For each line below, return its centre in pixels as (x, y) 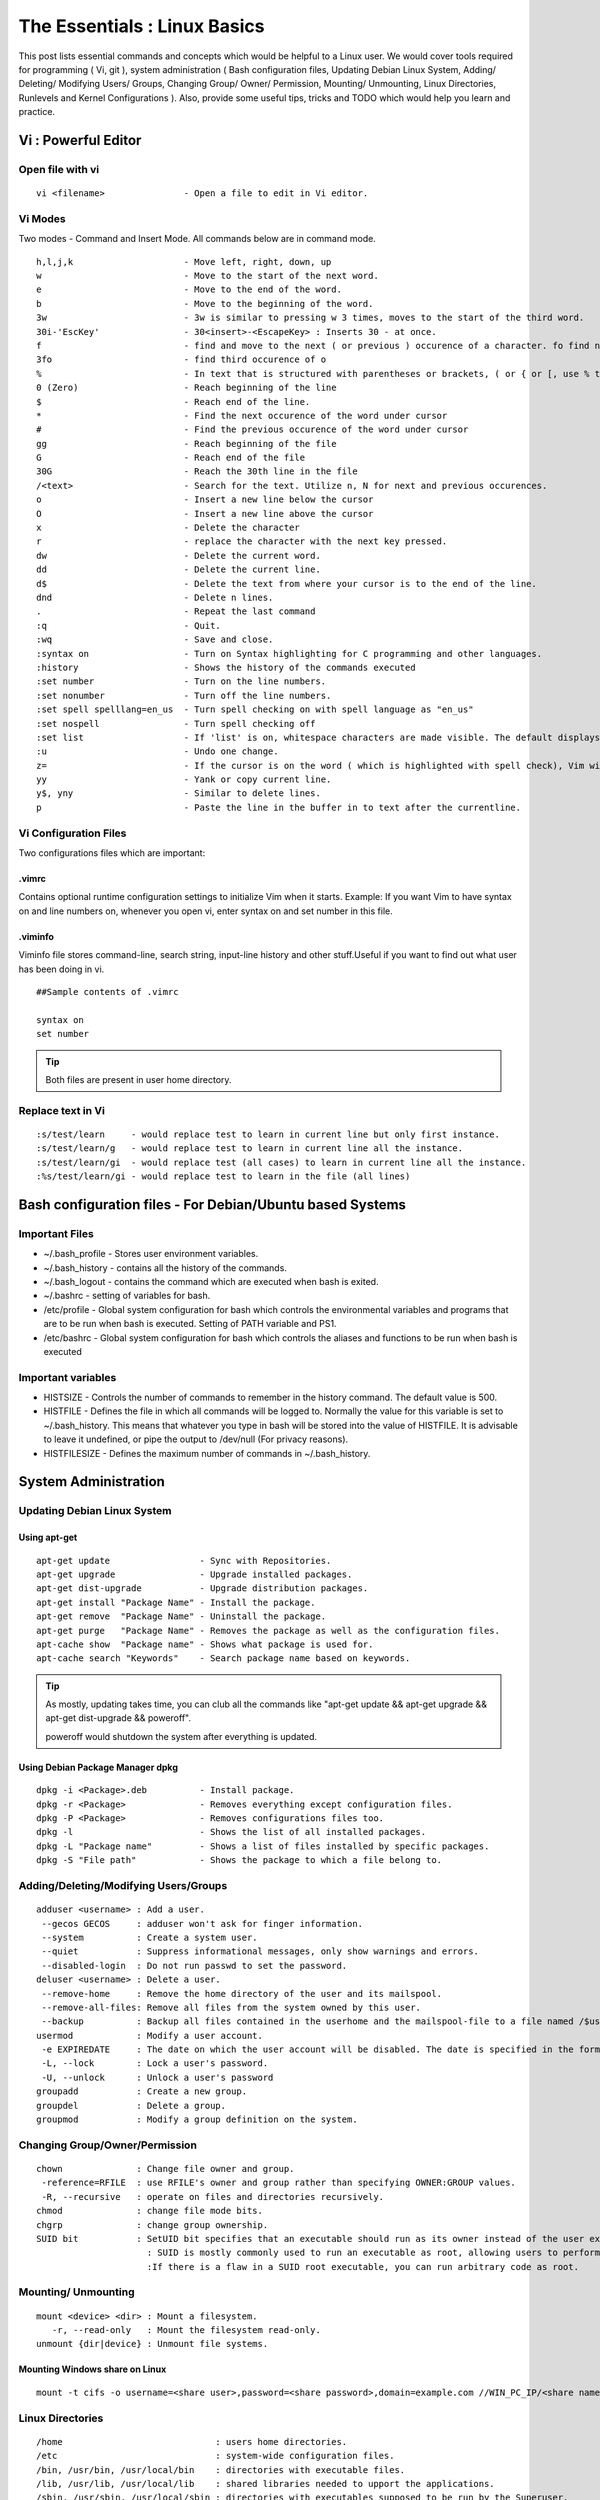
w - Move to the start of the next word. (207, 275)
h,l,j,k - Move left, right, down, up (184, 261)
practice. (36, 112)
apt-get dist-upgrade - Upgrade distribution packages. (202, 1588)
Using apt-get (48, 1537)
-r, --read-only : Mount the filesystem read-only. (186, 2330)
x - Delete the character (168, 528)
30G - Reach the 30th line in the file (197, 471)
